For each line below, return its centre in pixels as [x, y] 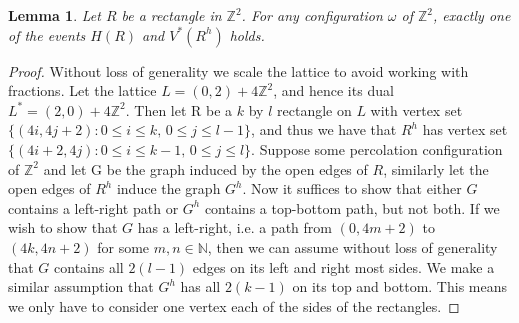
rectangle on [314, 109]
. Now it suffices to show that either [352, 188]
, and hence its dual [333, 90]
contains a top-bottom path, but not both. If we [352, 207]
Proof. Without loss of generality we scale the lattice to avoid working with [238, 70]
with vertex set [416, 109]
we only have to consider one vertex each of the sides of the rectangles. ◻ [234, 305]
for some [123, 246]
